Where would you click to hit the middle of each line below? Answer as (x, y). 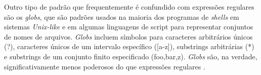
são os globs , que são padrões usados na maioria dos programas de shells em (122, 16)
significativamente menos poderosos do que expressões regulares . (105, 66)
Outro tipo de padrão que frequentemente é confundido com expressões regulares (129, 7)
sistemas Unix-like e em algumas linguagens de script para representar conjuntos (129, 27)
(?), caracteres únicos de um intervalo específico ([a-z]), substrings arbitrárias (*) (129, 46)
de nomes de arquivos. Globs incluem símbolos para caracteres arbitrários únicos (128, 36)
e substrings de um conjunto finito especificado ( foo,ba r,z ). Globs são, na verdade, (131, 56)
